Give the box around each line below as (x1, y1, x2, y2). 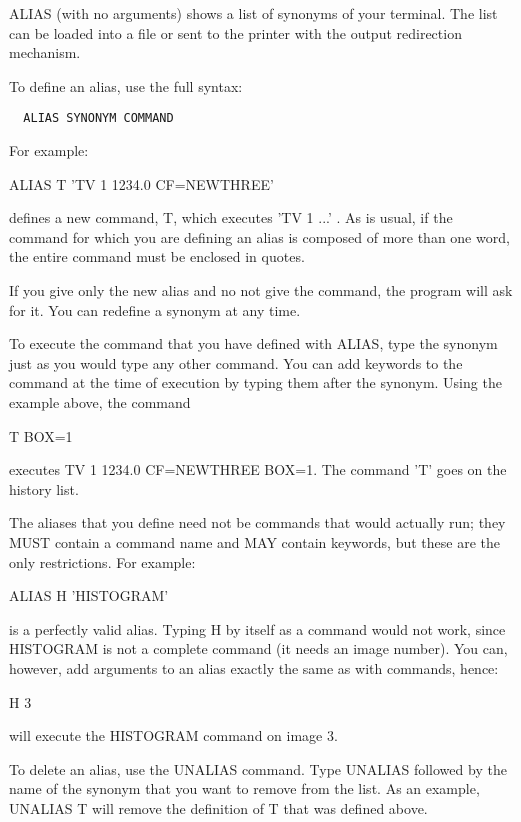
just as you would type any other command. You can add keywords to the (9, 352, 463, 373)
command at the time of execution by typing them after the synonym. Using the (9, 372, 502, 393)
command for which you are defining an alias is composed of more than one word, (9, 226, 510, 247)
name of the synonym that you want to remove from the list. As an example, (9, 778, 480, 799)
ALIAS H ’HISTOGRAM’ (9, 585, 169, 606)
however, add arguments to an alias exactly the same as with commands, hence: (9, 657, 499, 678)
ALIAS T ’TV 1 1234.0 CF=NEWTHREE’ (9, 173, 274, 194)
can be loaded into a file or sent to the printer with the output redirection (9, 22, 462, 43)
